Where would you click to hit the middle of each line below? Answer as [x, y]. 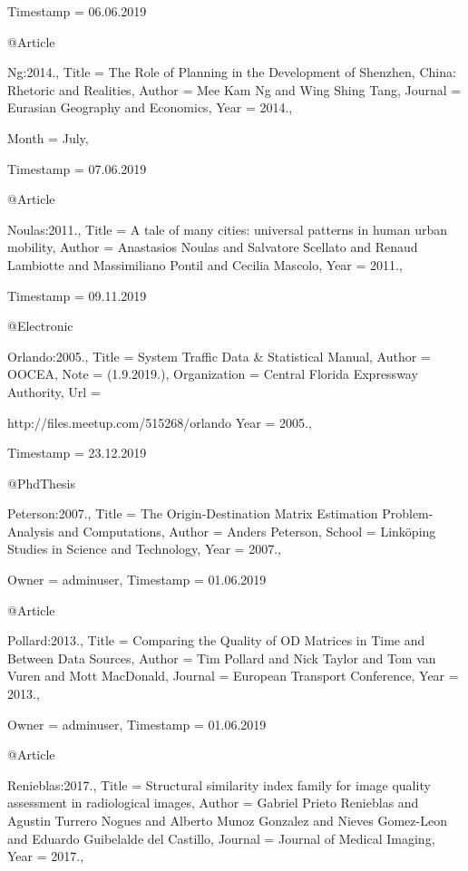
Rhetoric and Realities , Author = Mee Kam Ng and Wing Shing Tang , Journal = [234, 89]
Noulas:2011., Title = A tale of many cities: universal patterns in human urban [228, 229]
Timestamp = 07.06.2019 [77, 168]
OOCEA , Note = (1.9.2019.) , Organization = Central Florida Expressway [213, 374]
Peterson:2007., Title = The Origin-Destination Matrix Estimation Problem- [220, 513]
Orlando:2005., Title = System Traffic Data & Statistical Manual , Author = [219, 356]
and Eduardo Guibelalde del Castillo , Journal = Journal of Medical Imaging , [221, 838]
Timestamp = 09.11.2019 [77, 295]
